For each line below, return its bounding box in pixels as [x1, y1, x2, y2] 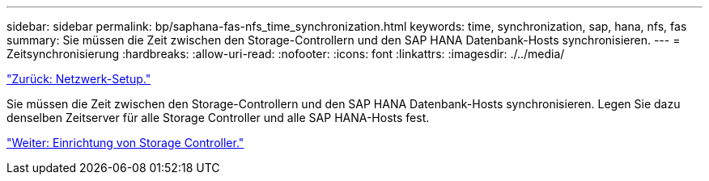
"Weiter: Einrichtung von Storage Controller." [6, 136, 244, 149]
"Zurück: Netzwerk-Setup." [6, 72, 151, 86]
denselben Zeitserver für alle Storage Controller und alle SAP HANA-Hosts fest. [6, 111, 430, 124]
